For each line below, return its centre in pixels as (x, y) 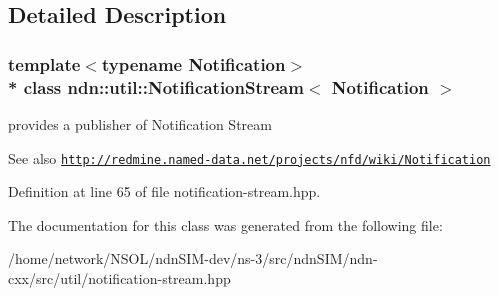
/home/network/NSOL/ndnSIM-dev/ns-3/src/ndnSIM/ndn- (193, 258)
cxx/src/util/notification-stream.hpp (119, 277)
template (44, 63)
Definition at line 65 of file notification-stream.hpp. (164, 191)
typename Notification (193, 63)
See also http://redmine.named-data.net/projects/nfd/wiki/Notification (249, 157)
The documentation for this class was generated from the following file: (225, 224)
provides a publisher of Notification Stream (140, 123)
